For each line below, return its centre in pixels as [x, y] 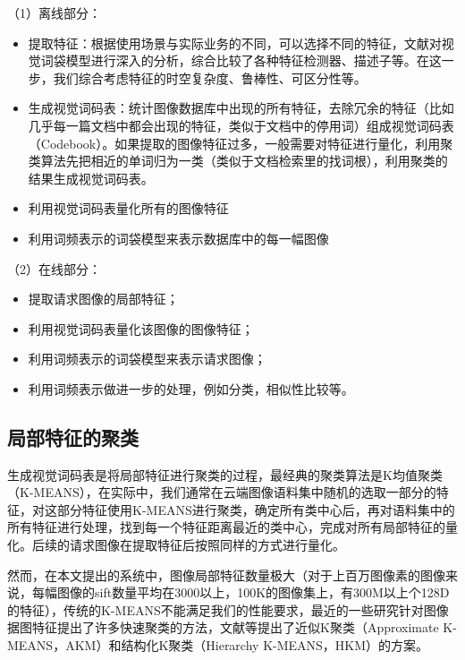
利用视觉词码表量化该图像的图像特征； [141, 328]
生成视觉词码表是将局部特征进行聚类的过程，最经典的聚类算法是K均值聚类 [225, 474]
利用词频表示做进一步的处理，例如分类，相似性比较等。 [191, 388]
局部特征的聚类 [73, 437]
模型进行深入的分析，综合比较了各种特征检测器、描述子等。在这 [254, 60]
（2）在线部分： [54, 268]
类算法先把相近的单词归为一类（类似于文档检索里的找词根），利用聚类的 [238, 161]
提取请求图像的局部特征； [103, 299]
